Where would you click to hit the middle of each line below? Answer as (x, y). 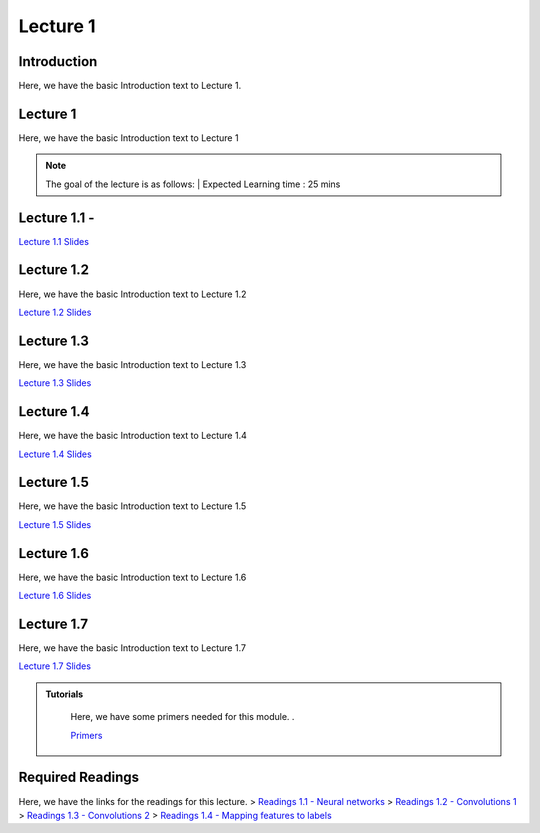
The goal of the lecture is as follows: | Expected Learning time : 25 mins (193, 184)
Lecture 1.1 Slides (54, 241)
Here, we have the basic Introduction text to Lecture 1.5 (132, 506)
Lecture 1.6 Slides (55, 596)
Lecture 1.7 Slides (55, 666)
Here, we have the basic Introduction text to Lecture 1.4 (132, 436)
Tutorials (64, 694)
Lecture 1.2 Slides (55, 312)
